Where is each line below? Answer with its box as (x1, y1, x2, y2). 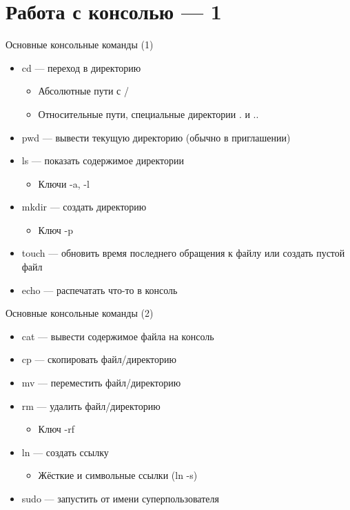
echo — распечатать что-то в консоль (21, 282, 178, 297)
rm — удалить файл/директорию (21, 398, 161, 413)
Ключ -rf (38, 422, 74, 436)
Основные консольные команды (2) (6, 306, 154, 320)
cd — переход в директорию (21, 60, 141, 75)
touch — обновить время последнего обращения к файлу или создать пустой (21, 246, 345, 260)
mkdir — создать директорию (21, 199, 147, 214)
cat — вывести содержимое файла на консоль (21, 328, 214, 343)
